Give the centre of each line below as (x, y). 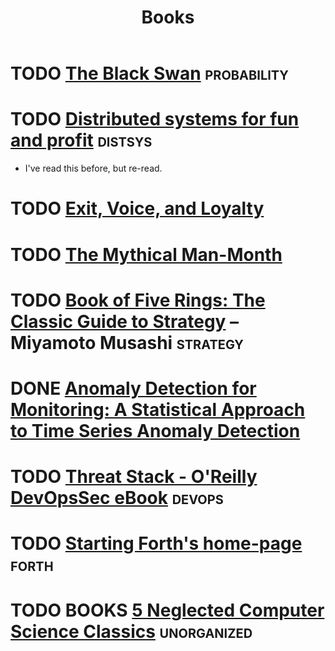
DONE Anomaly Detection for (133, 388)
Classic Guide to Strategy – (125, 321)
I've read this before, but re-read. (93, 168)
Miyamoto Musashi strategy (127, 342)
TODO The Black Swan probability (149, 73)
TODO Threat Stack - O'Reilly (134, 477)
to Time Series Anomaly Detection (155, 430)
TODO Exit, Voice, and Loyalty (137, 208)
